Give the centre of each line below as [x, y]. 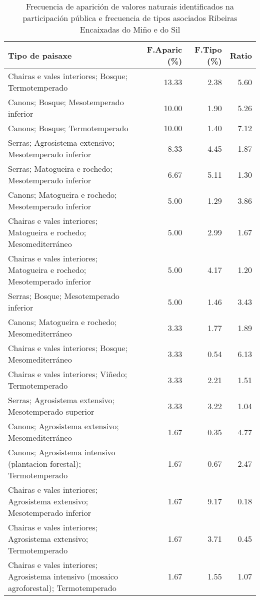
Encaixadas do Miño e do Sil [130, 29]
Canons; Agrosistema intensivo [62, 452]
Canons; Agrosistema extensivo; [63, 426]
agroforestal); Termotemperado [62, 588]
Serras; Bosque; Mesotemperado [64, 296]
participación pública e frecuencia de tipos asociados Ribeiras [130, 18]
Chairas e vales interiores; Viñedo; [68, 374]
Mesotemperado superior [51, 411]
